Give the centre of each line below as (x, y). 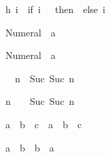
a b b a (30, 147)
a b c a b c (44, 124)
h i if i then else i (55, 9)
